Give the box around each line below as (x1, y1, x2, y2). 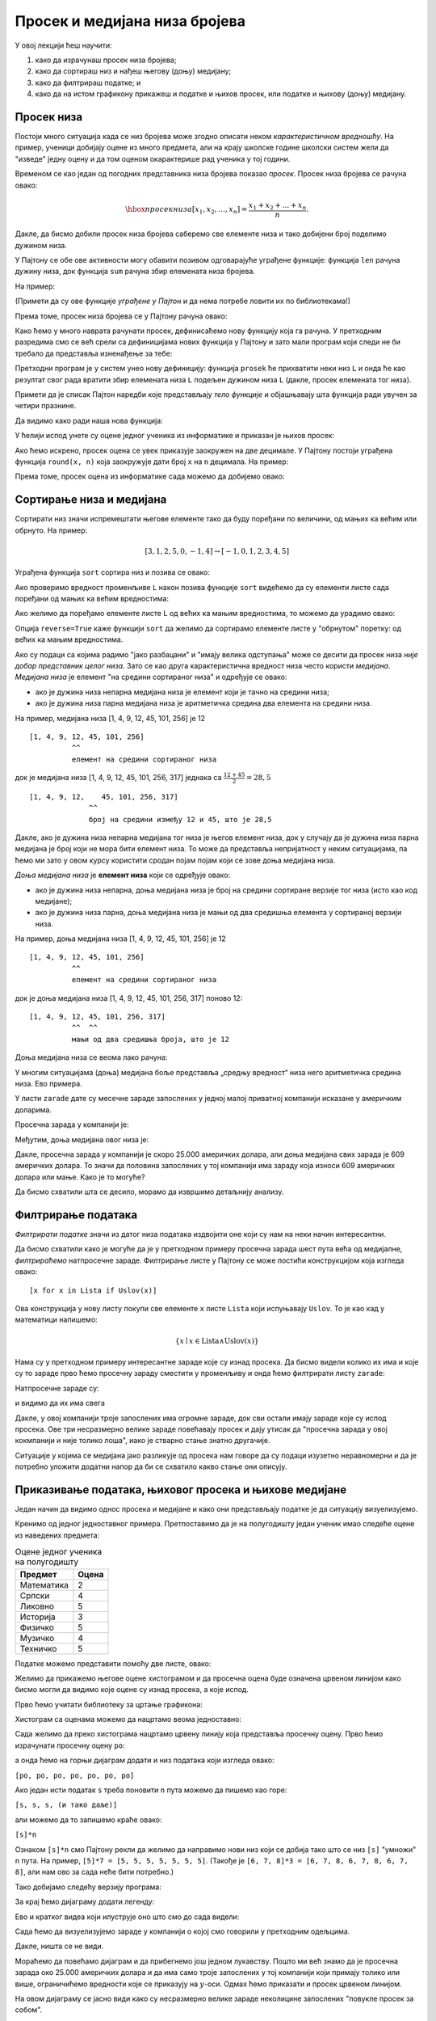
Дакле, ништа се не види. (15, 1941, 104, 1951)
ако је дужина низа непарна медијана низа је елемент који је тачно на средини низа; (35, 687, 330, 697)
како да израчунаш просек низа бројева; (35, 55, 177, 65)
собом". (15, 2005, 43, 2015)
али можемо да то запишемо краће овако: (15, 1815, 162, 1825)
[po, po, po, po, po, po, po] (15, 1770, 135, 1780)
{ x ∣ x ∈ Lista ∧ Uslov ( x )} (174, 1336, 259, 1345)
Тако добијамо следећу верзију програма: (15, 1882, 161, 1892)
